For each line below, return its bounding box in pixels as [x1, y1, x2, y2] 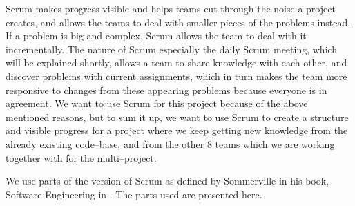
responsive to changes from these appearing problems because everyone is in [6, 82, 327, 97]
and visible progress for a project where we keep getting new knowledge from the [6, 123, 348, 138]
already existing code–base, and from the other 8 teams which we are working [6, 136, 335, 151]
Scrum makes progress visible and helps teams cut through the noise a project [6, 1, 336, 15]
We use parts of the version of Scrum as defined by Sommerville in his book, [6, 174, 329, 188]
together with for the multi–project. [6, 150, 157, 165]
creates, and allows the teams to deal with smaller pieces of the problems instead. [6, 15, 351, 29]
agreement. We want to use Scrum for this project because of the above [6, 96, 308, 111]
